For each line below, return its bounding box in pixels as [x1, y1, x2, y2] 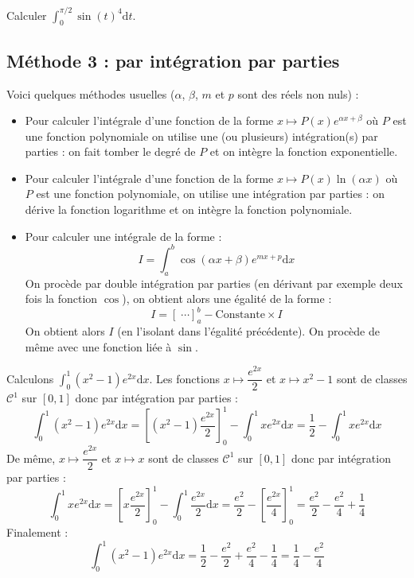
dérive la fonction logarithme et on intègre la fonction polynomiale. [25, 201, 353, 218]
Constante [215, 309, 265, 321]
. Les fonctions [149, 370, 221, 386]
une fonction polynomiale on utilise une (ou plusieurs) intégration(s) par [25, 127, 378, 144]
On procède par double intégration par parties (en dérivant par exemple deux [25, 274, 403, 291]
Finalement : [6, 524, 68, 541]
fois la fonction [25, 290, 98, 307]
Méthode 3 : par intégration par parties [6, 48, 340, 72]
